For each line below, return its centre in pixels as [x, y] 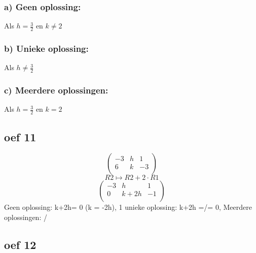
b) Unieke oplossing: [46, 48]
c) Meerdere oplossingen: [56, 90]
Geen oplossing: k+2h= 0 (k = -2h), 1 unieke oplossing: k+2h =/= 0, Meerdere [128, 207]
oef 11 [20, 136]
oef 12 [20, 244]
